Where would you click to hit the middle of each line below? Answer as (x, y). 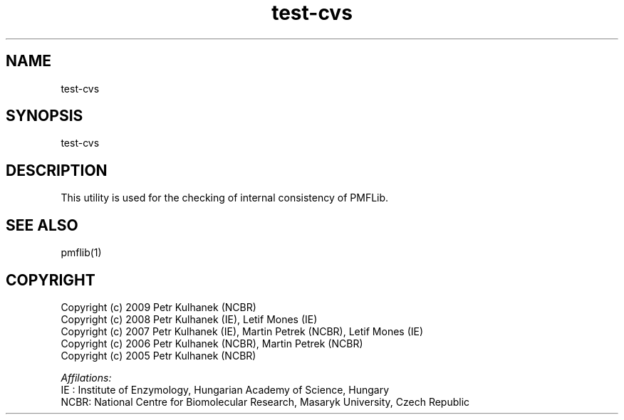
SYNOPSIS (45, 116)
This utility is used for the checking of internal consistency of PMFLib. (225, 198)
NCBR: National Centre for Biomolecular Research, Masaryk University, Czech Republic (265, 401)
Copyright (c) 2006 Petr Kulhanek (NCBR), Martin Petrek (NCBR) (212, 343)
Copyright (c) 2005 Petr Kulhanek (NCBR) (158, 355)
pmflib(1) (81, 253)
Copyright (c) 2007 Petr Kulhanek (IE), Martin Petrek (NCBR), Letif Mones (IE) (242, 331)
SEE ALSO (42, 225)
